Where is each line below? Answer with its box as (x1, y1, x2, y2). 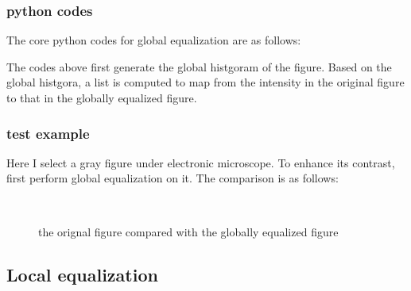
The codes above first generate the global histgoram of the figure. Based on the (6, 58, 392, 75)
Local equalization (6, 262, 158, 286)
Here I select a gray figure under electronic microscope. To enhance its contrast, (6, 154, 395, 170)
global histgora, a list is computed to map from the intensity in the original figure (6, 74, 405, 90)
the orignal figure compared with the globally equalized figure (38, 223, 339, 239)
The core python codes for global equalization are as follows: (6, 32, 301, 48)
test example (6, 123, 90, 143)
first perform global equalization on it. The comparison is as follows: (6, 170, 339, 186)
